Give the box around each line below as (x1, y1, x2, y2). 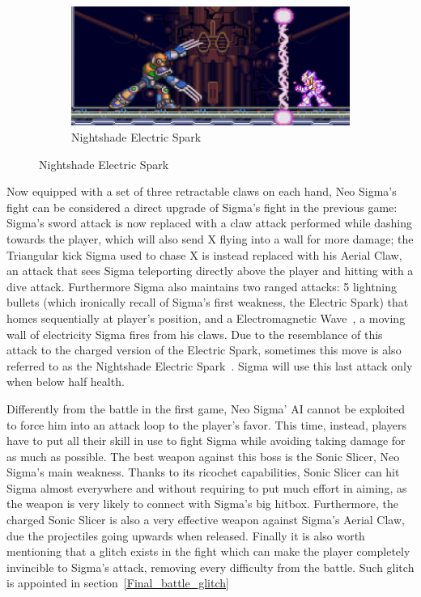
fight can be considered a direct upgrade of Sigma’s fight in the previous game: (6, 198, 398, 215)
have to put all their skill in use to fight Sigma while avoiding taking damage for (6, 432, 406, 449)
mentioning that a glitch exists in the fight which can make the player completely (6, 543, 410, 560)
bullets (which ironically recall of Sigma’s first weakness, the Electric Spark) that (6, 294, 409, 311)
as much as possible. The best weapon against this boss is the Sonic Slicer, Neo (6, 447, 400, 464)
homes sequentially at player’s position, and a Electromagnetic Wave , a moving (6, 309, 406, 326)
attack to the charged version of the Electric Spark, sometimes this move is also (6, 341, 402, 358)
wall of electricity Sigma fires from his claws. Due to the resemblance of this (6, 325, 383, 342)
